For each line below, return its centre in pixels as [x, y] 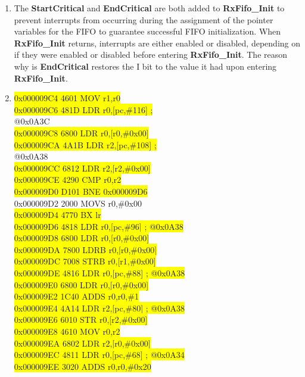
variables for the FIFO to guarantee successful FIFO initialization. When [147, 31]
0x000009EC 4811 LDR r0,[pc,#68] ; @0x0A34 [99, 355]
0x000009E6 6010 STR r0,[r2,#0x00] [81, 320]
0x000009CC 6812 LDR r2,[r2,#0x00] [82, 168]
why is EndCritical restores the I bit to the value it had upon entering [145, 66]
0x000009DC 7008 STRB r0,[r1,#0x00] [85, 261]
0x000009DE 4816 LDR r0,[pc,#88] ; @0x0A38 [99, 273]
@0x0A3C [32, 121]
